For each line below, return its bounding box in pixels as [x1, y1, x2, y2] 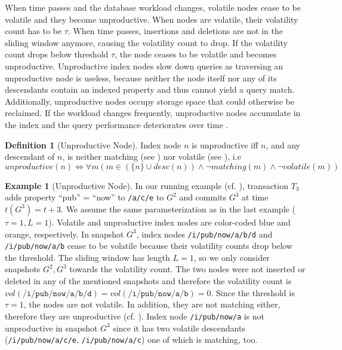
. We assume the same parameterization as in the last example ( [61, 202, 295, 215]
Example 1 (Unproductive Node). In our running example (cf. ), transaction [5, 179, 288, 191]
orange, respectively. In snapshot [5, 227, 124, 240]
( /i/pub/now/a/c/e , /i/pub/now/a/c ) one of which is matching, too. [5, 333, 258, 346]
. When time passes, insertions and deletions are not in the [67, 25, 283, 37]
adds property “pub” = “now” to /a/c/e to [5, 191, 164, 203]
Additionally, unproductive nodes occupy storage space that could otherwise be [5, 95, 295, 107]
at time [242, 191, 269, 203]
